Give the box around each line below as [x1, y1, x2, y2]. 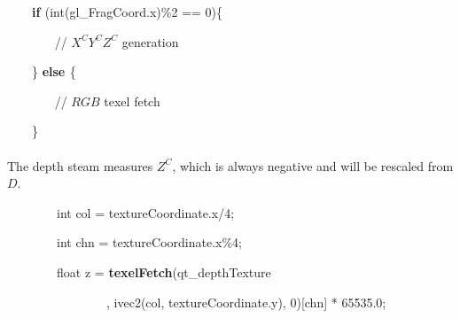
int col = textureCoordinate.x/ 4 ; [57, 203, 235, 221]
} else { [32, 62, 76, 81]
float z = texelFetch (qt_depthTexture [57, 262, 271, 281]
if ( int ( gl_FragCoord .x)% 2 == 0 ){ [32, 3, 223, 20]
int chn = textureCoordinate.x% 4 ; [57, 233, 243, 252]
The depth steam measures [7, 156, 153, 175]
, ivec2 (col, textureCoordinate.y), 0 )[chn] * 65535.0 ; [105, 292, 386, 311]
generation [121, 32, 179, 50]
